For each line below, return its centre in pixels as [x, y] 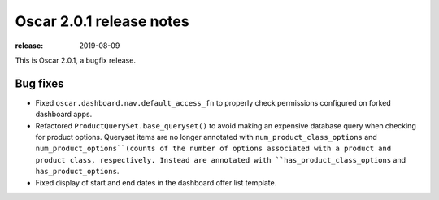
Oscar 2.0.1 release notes [102, 21]
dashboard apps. [64, 115]
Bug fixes [39, 83]
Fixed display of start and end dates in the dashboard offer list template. [156, 182]
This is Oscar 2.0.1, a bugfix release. [75, 60]
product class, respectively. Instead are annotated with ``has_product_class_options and [221, 159]
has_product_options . [77, 172]
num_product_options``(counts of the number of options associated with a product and [213, 149]
